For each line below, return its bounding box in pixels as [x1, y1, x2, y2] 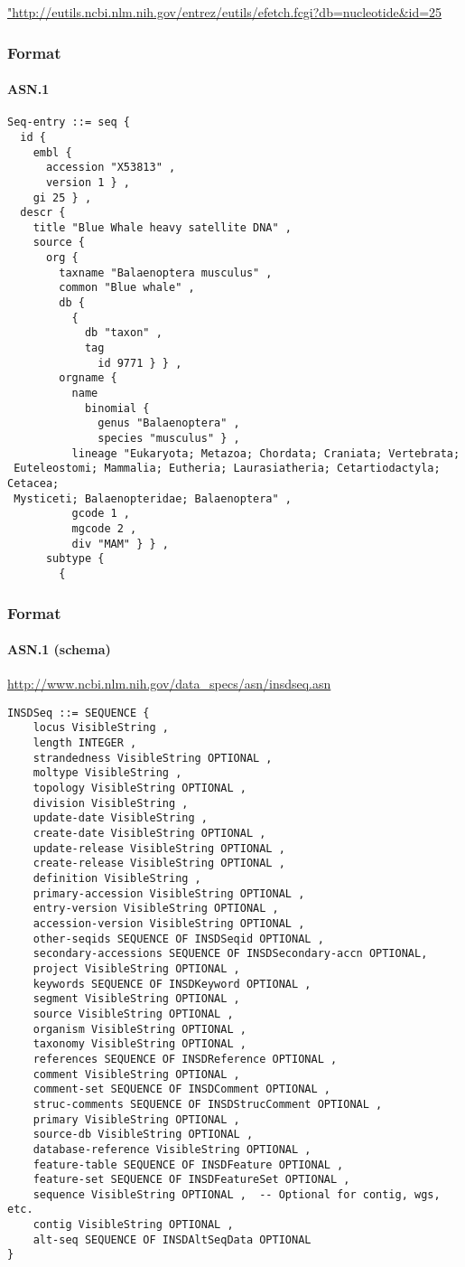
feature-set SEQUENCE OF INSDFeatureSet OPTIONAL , [33, 1173, 350, 1187]
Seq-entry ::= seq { [7, 116, 131, 129]
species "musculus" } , [98, 432, 240, 446]
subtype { [45, 552, 105, 566]
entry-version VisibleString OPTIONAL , [33, 902, 279, 915]
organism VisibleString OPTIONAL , [33, 1022, 246, 1036]
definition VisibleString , [33, 872, 201, 886]
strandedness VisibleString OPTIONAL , [33, 751, 273, 765]
